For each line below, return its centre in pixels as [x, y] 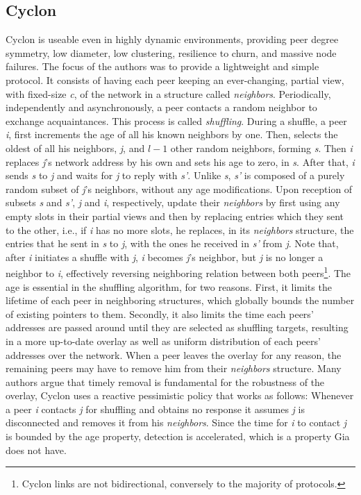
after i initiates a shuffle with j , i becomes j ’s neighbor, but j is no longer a [165, 257]
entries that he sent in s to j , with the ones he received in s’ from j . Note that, [172, 243]
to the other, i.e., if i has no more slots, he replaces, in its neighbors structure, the [180, 229]
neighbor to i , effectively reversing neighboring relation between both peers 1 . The [178, 272]
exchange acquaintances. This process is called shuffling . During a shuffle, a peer [176, 120]
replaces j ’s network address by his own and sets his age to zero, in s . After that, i [180, 161]
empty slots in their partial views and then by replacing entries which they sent [175, 216]
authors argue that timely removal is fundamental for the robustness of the [165, 381]
